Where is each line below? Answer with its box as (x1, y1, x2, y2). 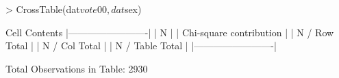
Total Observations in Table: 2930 (5, 61, 148, 75)
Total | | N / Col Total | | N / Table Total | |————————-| (5, 38, 277, 53)
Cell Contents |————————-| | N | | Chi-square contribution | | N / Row (5, 25, 334, 39)
